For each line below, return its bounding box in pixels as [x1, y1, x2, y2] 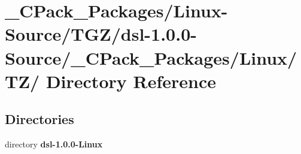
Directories [5, 110, 74, 128]
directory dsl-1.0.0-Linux [5, 138, 103, 150]
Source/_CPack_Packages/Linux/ [5, 45, 297, 70]
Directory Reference [45, 68, 216, 93]
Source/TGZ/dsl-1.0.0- [5, 22, 197, 46]
